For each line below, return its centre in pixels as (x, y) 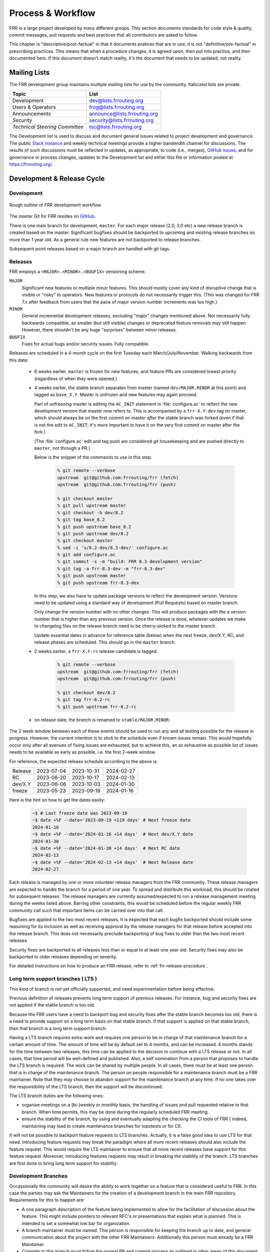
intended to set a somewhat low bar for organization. (76, 1223)
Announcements (31, 114)
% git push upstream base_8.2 (94, 527)
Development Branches (38, 1176)
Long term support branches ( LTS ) (53, 979)
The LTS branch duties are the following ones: (57, 1096)
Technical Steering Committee (48, 127)
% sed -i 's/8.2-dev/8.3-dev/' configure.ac (113, 548)
